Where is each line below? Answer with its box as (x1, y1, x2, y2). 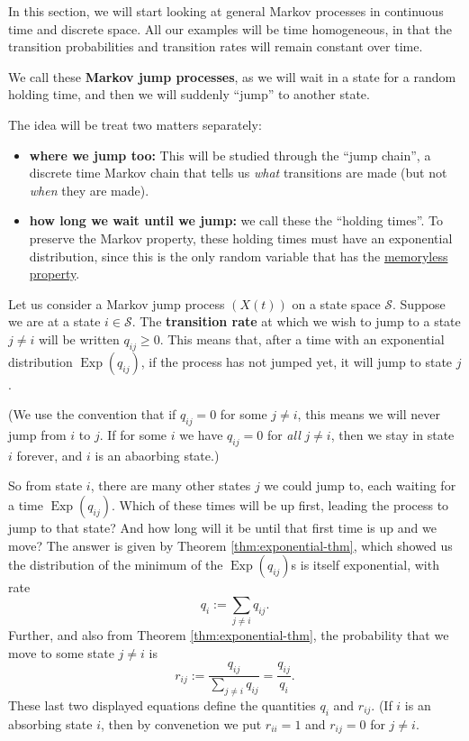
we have (179, 425, 223, 444)
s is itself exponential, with (291, 555, 439, 574)
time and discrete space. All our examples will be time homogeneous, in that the (8, 19, 453, 38)
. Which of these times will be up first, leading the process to (111, 496, 449, 515)
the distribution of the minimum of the (8, 555, 223, 574)
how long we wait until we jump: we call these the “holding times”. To (29, 211, 444, 230)
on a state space (292, 294, 381, 313)
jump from (8, 425, 67, 444)
